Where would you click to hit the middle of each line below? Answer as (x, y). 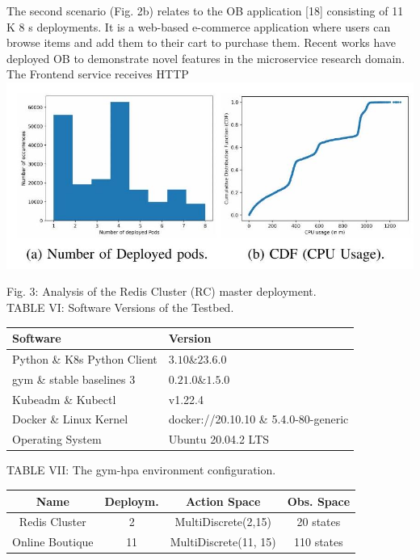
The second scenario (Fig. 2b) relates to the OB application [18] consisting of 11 (205, 11)
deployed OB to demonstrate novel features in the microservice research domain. (206, 58)
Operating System (57, 439)
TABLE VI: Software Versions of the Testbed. (120, 307)
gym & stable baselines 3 (74, 379)
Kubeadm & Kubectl (64, 399)
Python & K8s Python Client (85, 358)
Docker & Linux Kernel (70, 419)
